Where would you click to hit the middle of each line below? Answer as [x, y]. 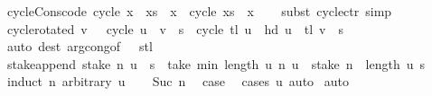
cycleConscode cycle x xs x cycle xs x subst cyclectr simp [199, 11]
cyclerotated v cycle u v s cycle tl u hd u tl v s [175, 28]
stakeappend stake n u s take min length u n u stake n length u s [216, 63]
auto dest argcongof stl [80, 46]
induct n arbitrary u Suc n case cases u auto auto [178, 81]
